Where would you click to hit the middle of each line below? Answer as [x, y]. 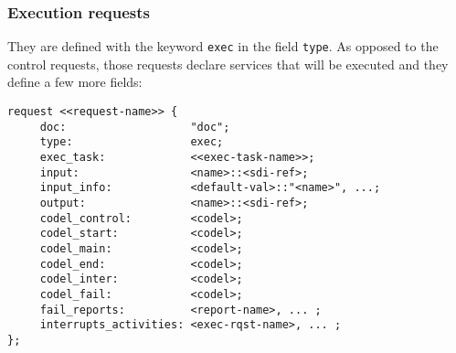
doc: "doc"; [135, 127]
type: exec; [132, 142]
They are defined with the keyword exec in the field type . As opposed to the [223, 46]
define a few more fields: [75, 82]
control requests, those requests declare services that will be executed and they [228, 64]
